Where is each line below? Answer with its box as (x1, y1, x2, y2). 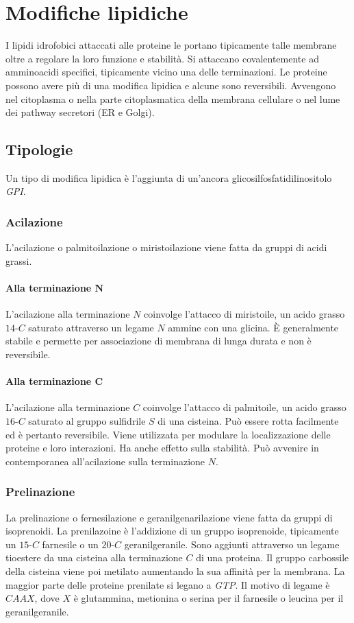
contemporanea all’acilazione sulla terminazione (5, 454, 205, 468)
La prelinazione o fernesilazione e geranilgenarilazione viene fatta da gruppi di (5, 510, 333, 524)
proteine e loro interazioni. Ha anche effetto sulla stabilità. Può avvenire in (5, 440, 319, 455)
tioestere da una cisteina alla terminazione (5, 550, 183, 565)
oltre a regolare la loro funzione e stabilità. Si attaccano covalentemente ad (5, 51, 319, 65)
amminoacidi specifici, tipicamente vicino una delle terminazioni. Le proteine (5, 64, 327, 79)
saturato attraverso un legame (28, 320, 154, 334)
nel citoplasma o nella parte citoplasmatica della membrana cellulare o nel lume (5, 91, 340, 106)
